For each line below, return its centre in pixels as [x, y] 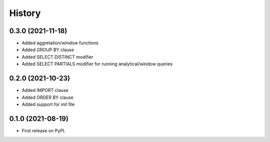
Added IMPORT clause [45, 90]
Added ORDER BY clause [47, 97]
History [25, 13]
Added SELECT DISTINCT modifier [57, 57]
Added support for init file [48, 104]
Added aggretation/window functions [60, 43]
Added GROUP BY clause [48, 50]
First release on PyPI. [44, 130]
